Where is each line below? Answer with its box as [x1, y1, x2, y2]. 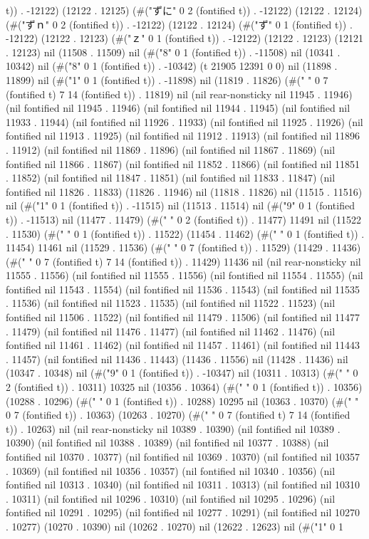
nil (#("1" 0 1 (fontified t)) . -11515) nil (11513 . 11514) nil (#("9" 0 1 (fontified [6, 198, 355, 213]
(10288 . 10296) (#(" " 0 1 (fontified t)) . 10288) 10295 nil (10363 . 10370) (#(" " [6, 393, 359, 408]
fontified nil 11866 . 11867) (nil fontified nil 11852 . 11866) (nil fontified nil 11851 [6, 156, 360, 171]
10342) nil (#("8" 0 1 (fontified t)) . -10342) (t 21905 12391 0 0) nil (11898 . [6, 58, 338, 73]
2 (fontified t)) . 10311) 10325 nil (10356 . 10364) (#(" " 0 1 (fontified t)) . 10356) [6, 380, 363, 394]
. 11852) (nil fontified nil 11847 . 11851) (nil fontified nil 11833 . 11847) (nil [6, 170, 336, 185]
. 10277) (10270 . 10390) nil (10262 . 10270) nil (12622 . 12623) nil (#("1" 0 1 [6, 518, 344, 533]
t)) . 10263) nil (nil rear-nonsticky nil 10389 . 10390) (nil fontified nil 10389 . [6, 421, 341, 436]
